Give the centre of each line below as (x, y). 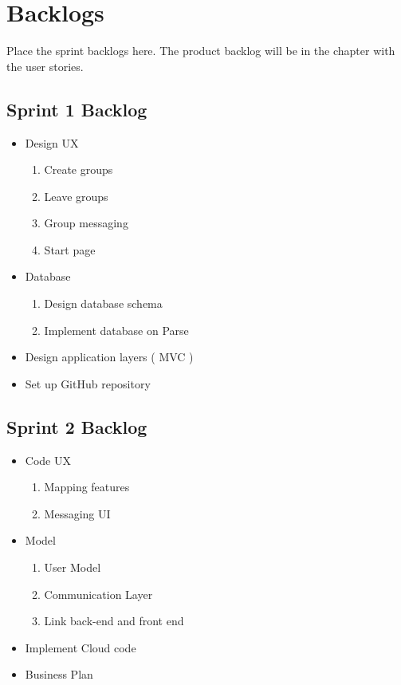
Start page (70, 249)
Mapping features (87, 487)
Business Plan (59, 674)
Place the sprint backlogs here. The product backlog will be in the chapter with (201, 51)
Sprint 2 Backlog (77, 426)
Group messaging (86, 223)
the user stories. (45, 66)
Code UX (48, 460)
